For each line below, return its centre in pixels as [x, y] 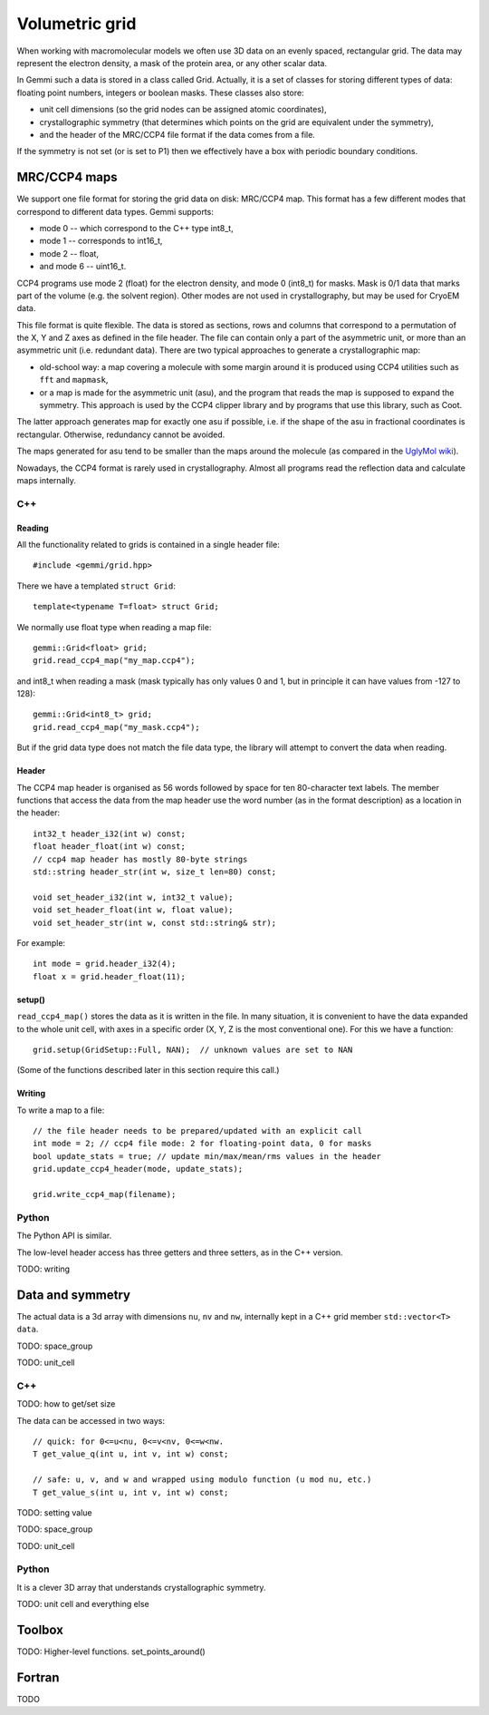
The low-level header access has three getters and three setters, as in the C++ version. [180, 1252]
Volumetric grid [77, 24]
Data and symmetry [74, 1295]
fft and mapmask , [74, 380]
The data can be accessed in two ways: [91, 1420]
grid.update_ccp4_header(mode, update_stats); [138, 1169]
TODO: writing [43, 1269]
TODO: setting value [54, 1512]
